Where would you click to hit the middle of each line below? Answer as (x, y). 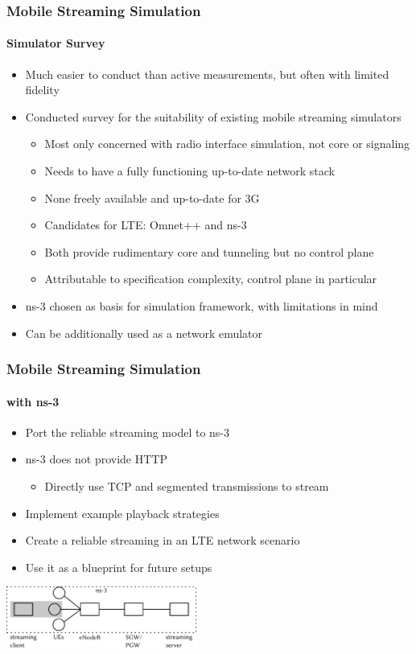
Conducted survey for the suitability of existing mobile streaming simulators (213, 116)
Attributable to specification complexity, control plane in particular (211, 279)
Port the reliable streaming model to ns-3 (128, 432)
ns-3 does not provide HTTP (96, 459)
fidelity (42, 90)
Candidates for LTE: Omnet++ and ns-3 (146, 225)
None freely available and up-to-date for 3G (152, 197)
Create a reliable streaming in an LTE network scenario (163, 540)
